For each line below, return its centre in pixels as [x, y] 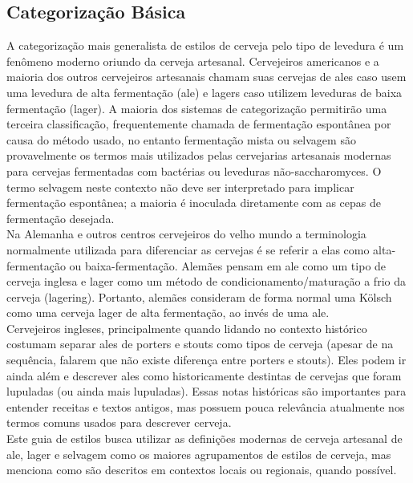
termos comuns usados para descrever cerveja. [119, 422]
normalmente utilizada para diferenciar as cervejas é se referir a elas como [188, 249]
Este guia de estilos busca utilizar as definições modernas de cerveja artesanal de [204, 438]
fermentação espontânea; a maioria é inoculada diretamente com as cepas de [194, 203]
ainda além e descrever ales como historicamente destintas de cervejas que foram [204, 375]
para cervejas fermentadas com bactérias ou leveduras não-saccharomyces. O [194, 170]
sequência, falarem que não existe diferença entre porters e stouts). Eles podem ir [206, 360]
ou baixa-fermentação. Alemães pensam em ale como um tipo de [228, 265]
